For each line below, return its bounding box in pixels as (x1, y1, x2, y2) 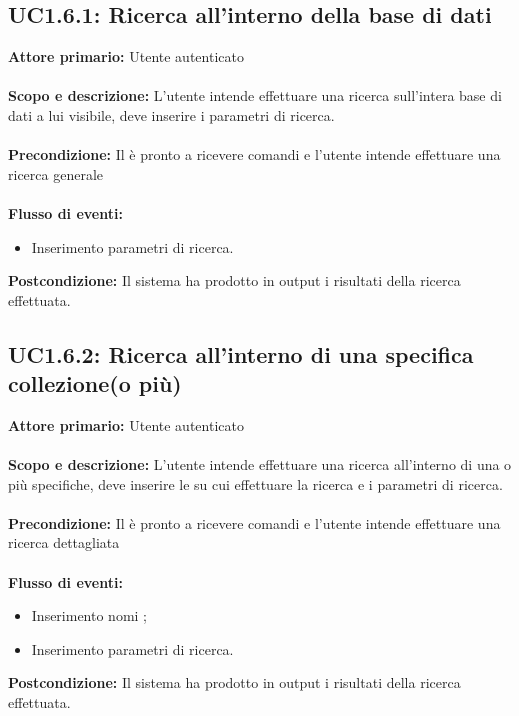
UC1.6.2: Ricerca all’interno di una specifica (8, 338, 474, 369)
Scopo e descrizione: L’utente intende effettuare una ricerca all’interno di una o (8, 454, 512, 475)
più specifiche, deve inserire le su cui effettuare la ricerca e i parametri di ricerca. (8, 473, 503, 494)
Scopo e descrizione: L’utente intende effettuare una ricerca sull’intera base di (8, 85, 502, 106)
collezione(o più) (8, 368, 182, 399)
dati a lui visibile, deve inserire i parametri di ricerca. (8, 104, 335, 125)
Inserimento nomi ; (31, 605, 148, 626)
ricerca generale (8, 163, 103, 184)
